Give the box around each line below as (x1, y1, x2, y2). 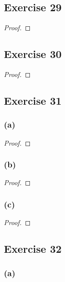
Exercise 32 (4, 241, 62, 256)
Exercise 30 (4, 46, 62, 61)
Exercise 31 (4, 93, 62, 108)
